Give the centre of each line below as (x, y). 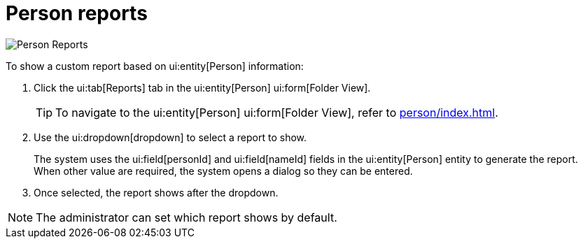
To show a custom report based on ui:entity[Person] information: (155, 66)
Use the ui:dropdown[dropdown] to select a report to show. (170, 137)
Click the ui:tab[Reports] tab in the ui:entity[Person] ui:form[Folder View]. (202, 87)
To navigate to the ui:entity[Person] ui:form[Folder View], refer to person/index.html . (277, 112)
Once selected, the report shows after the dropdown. (156, 192)
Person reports (77, 13)
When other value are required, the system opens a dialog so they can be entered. (223, 171)
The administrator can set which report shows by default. (187, 217)
